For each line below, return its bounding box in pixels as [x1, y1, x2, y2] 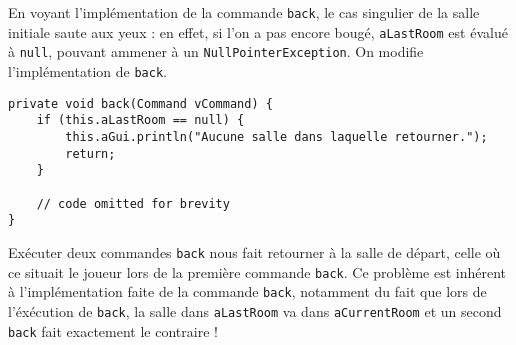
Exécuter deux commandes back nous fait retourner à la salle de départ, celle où [8, 241, 501, 262]
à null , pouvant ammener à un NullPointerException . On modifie [8, 41, 424, 62]
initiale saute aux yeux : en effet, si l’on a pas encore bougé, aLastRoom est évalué [8, 21, 508, 42]
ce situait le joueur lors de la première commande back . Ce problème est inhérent [8, 261, 507, 282]
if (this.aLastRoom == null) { [36, 113, 245, 128]
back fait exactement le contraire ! [8, 320, 218, 341]
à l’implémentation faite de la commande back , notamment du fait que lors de [8, 281, 487, 302]
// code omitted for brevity [36, 196, 230, 211]
